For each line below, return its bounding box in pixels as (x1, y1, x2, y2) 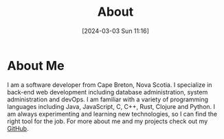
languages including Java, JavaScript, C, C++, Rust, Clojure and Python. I (7, 102, 215, 110)
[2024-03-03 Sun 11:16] (82, 27, 149, 35)
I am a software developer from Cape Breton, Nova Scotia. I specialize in (7, 80, 212, 89)
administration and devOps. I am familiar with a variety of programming (7, 95, 208, 103)
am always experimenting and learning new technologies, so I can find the (7, 110, 218, 118)
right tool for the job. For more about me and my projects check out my (7, 117, 208, 125)
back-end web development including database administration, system (7, 88, 208, 96)
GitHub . (7, 124, 29, 132)
